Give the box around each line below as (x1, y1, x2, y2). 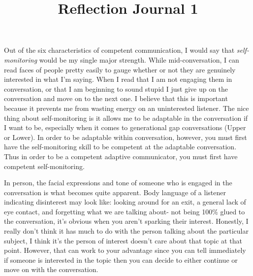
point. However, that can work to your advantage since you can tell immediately (4, 245, 246, 255)
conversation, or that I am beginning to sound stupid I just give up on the (4, 83, 228, 94)
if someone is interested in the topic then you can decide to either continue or (4, 254, 238, 265)
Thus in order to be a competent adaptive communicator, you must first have (4, 151, 238, 161)
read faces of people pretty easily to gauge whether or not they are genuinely (4, 64, 236, 74)
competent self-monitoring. (4, 161, 85, 171)
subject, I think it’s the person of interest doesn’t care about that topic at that (4, 235, 242, 245)
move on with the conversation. (4, 264, 98, 275)
